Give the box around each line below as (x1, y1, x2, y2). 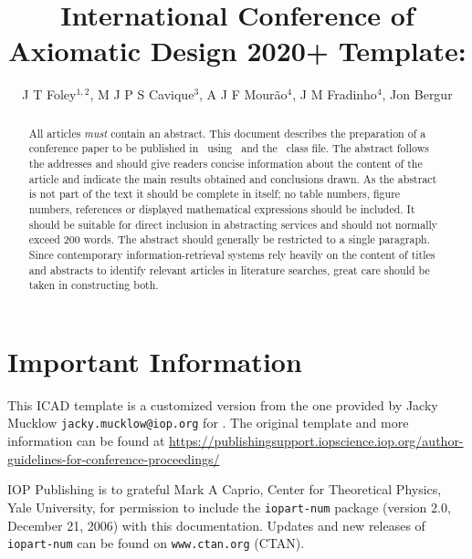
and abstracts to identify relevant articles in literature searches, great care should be (28, 262, 430, 277)
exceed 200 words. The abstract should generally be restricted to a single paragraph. (28, 232, 430, 247)
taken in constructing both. (28, 277, 159, 293)
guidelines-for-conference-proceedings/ (7, 449, 220, 468)
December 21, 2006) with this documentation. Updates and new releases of (7, 515, 425, 534)
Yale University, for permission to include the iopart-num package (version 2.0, (7, 497, 451, 516)
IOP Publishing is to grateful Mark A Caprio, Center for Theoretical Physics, (7, 480, 442, 499)
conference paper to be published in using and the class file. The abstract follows (28, 140, 429, 156)
